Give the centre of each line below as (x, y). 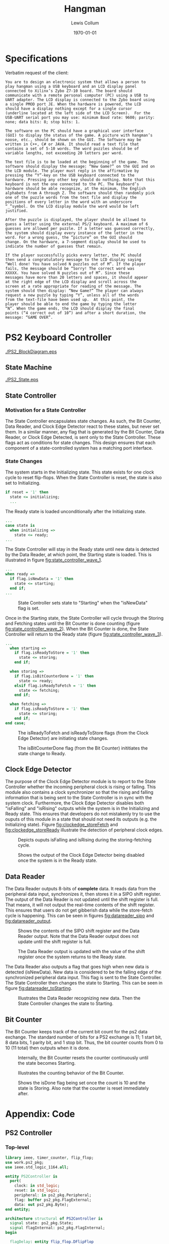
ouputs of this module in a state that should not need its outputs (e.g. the (81, 819)
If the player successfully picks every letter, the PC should (73, 255)
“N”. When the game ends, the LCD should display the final (70, 308)
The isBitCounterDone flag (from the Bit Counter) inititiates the (83, 748)
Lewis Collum (85, 23)
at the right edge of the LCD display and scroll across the (71, 282)
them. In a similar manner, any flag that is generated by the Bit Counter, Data (85, 432)
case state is (20, 525)
